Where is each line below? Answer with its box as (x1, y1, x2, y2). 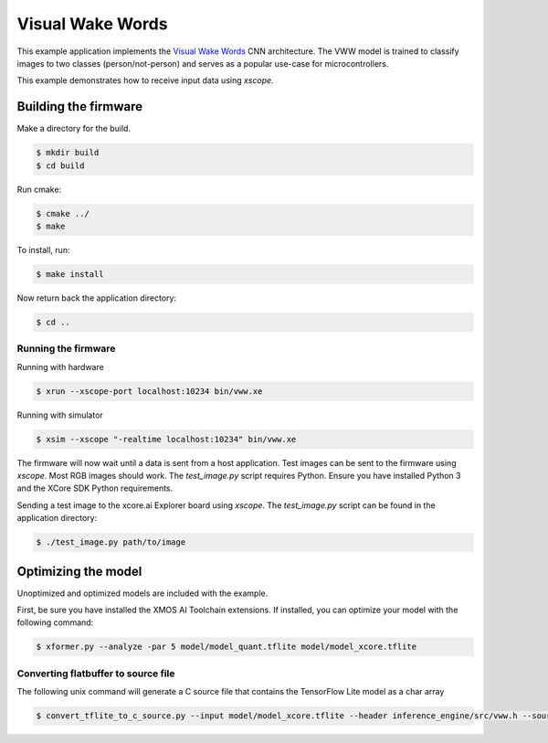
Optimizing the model (16, 563, 142, 579)
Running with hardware (16, 361, 104, 372)
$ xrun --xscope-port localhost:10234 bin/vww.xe (36, 386, 263, 397)
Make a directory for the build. (16, 123, 132, 134)
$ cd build (36, 160, 85, 171)
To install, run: (16, 244, 70, 255)
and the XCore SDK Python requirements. (16, 483, 174, 494)
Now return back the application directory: (16, 292, 177, 303)
